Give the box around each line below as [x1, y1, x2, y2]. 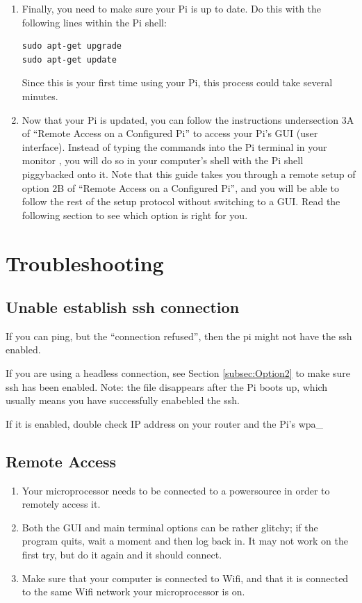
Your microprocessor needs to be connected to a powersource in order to [22, 483, 330, 497]
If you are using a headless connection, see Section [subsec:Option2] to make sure [6, 366, 351, 380]
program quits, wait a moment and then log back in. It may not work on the [22, 533, 348, 548]
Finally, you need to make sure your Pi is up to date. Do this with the [22, 1, 322, 15]
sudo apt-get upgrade [22, 41, 122, 51]
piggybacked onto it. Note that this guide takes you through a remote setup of [22, 166, 356, 181]
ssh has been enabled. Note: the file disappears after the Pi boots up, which [6, 379, 328, 394]
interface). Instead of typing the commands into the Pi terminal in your [22, 139, 327, 154]
